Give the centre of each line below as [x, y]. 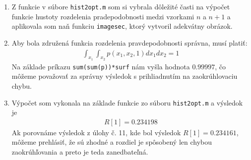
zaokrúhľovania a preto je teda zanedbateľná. [80, 152]
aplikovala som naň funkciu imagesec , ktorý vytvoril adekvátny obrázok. [122, 26]
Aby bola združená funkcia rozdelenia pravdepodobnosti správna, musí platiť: [129, 42]
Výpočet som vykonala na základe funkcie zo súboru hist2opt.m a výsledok [127, 102]
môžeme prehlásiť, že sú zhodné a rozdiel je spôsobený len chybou [112, 142]
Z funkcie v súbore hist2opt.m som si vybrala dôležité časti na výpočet [121, 6]
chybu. [22, 85]
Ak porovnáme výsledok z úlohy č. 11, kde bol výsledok [96, 132]
